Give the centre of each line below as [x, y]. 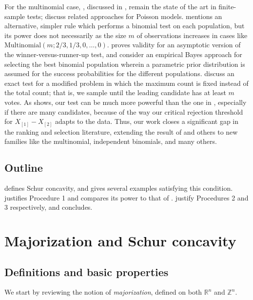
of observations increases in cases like [192, 35]
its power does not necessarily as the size [65, 35]
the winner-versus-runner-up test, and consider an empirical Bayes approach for [123, 54]
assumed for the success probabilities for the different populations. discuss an [119, 73]
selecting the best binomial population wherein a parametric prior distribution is [125, 64]
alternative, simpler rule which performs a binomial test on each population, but [125, 26]
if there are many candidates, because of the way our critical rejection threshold [124, 111]
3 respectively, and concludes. [49, 207]
